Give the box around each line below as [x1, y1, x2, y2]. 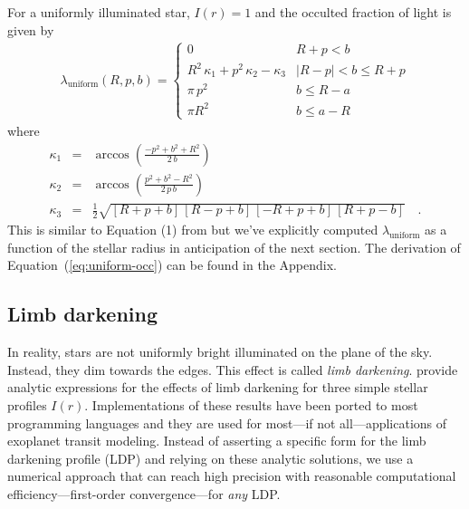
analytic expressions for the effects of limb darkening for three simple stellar [7, 378, 428, 397]
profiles [7, 395, 47, 414]
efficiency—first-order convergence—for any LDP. [7, 484, 281, 503]
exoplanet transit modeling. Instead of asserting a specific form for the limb [7, 431, 426, 450]
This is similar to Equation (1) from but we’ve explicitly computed [7, 220, 378, 239]
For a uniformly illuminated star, [7, 3, 190, 21]
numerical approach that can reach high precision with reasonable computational [7, 466, 456, 485]
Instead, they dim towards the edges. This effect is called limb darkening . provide [7, 360, 458, 379]
